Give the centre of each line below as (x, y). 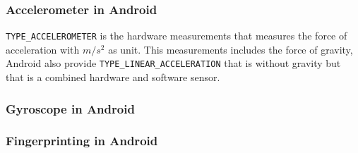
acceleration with (43, 49)
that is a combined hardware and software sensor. (113, 77)
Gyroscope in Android (70, 108)
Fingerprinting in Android (82, 141)
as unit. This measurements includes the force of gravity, (231, 49)
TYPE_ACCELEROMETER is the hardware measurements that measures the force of (177, 36)
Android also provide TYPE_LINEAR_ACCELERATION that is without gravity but (173, 63)
